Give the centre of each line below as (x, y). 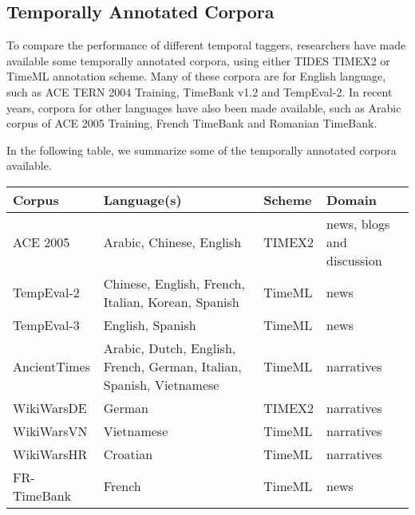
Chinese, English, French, (174, 283)
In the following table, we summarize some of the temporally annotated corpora (202, 149)
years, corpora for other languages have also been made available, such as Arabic (204, 107)
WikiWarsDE (50, 407)
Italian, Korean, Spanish (171, 301)
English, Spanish (150, 324)
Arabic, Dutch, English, (170, 348)
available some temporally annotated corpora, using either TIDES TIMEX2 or (198, 60)
